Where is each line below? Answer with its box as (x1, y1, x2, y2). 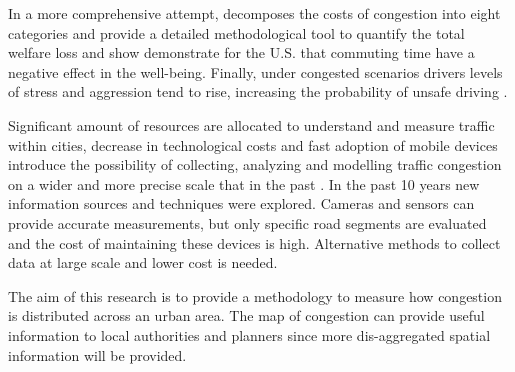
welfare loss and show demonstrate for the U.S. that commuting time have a (8, 42, 475, 63)
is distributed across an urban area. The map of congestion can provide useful (8, 305, 485, 326)
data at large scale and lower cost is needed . (8, 252, 278, 273)
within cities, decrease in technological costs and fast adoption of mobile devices (8, 134, 498, 155)
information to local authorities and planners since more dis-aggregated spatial (8, 324, 491, 345)
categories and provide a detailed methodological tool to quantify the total (8, 22, 465, 43)
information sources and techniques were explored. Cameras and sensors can (8, 193, 475, 214)
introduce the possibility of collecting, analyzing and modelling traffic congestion (8, 154, 502, 175)
